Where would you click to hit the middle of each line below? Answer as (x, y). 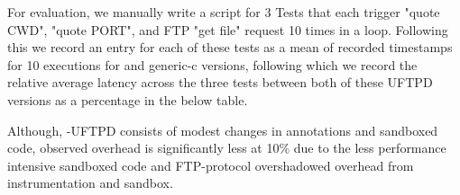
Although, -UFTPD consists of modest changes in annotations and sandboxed (223, 130)
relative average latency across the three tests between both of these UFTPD (220, 82)
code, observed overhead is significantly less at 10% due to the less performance (227, 148)
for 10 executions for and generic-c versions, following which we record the (212, 64)
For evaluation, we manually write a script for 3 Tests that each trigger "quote (224, 12)
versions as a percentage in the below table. (128, 99)
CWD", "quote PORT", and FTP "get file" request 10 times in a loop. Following (228, 29)
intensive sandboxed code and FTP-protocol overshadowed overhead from (211, 165)
